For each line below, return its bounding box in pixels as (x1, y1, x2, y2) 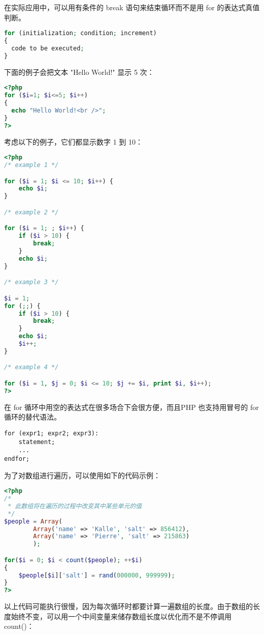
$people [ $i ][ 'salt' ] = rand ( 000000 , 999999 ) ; (18, 571, 175, 579)
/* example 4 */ (4, 364, 59, 371)
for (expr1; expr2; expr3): (4, 429, 99, 437)
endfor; (4, 455, 30, 462)
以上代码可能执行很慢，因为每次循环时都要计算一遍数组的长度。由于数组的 (4, 601, 253, 612)
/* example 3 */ (4, 279, 59, 286)
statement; (18, 438, 55, 446)
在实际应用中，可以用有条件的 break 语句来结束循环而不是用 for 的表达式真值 (4, 2, 260, 12)
